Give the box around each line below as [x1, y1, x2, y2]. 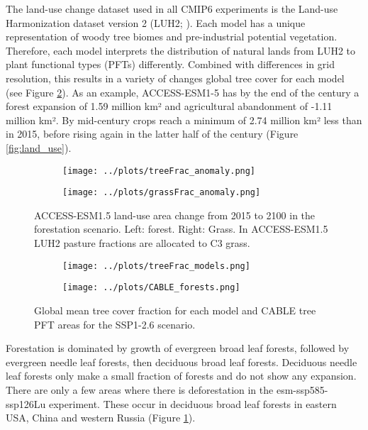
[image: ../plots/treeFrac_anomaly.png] [62, 165, 256, 176]
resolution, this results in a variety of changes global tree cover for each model [6, 70, 345, 85]
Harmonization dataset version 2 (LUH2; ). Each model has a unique [6, 15, 306, 30]
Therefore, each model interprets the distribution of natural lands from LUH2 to [6, 43, 356, 57]
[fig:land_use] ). [6, 140, 72, 155]
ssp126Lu [6, 396, 46, 411]
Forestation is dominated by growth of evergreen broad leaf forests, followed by [6, 341, 350, 355]
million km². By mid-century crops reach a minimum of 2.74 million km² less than [6, 112, 362, 127]
